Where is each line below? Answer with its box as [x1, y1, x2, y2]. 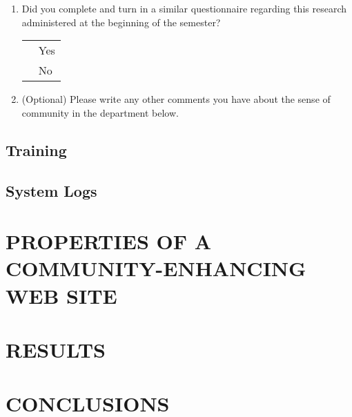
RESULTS [6, 335, 106, 363]
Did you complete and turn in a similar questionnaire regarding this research [21, 1, 346, 15]
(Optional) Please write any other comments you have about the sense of [21, 92, 331, 106]
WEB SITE [6, 281, 117, 309]
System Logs [6, 180, 97, 201]
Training [6, 139, 67, 160]
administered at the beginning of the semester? [21, 14, 221, 29]
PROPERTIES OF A [6, 227, 212, 255]
